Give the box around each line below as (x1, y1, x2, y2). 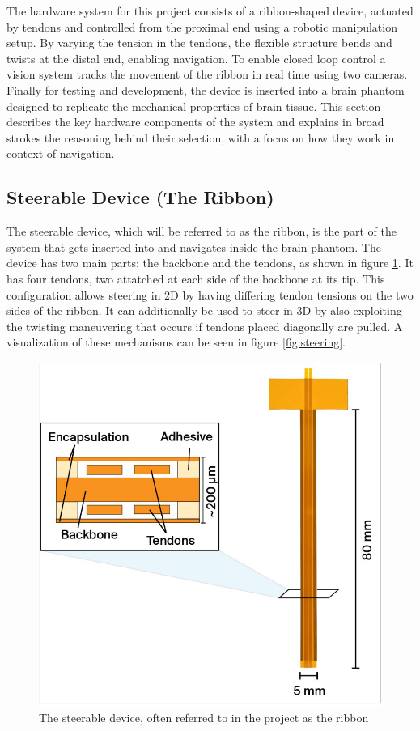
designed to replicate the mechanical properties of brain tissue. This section (6, 97, 381, 114)
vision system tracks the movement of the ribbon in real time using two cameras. (6, 66, 408, 83)
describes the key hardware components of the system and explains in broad (6, 113, 384, 130)
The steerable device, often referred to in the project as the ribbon (39, 708, 369, 725)
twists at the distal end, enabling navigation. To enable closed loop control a (6, 49, 386, 66)
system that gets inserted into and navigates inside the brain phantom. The (6, 238, 381, 255)
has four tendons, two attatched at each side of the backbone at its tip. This (6, 270, 385, 287)
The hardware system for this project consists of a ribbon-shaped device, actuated (6, 2, 414, 19)
